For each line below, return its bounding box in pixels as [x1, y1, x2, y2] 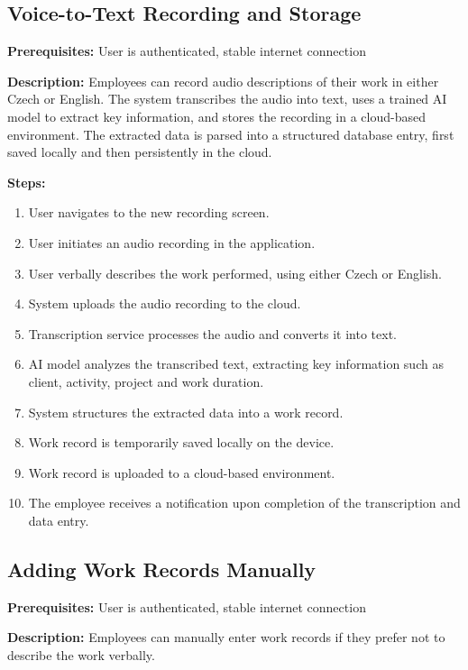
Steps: [7, 172, 46, 191]
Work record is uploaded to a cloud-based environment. [28, 463, 335, 482]
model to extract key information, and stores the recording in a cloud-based [7, 106, 426, 125]
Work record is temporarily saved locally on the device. [28, 433, 335, 452]
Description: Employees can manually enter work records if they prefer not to [7, 628, 445, 647]
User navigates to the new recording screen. [28, 203, 270, 222]
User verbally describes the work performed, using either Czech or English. [28, 263, 443, 282]
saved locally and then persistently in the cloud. [7, 142, 272, 161]
